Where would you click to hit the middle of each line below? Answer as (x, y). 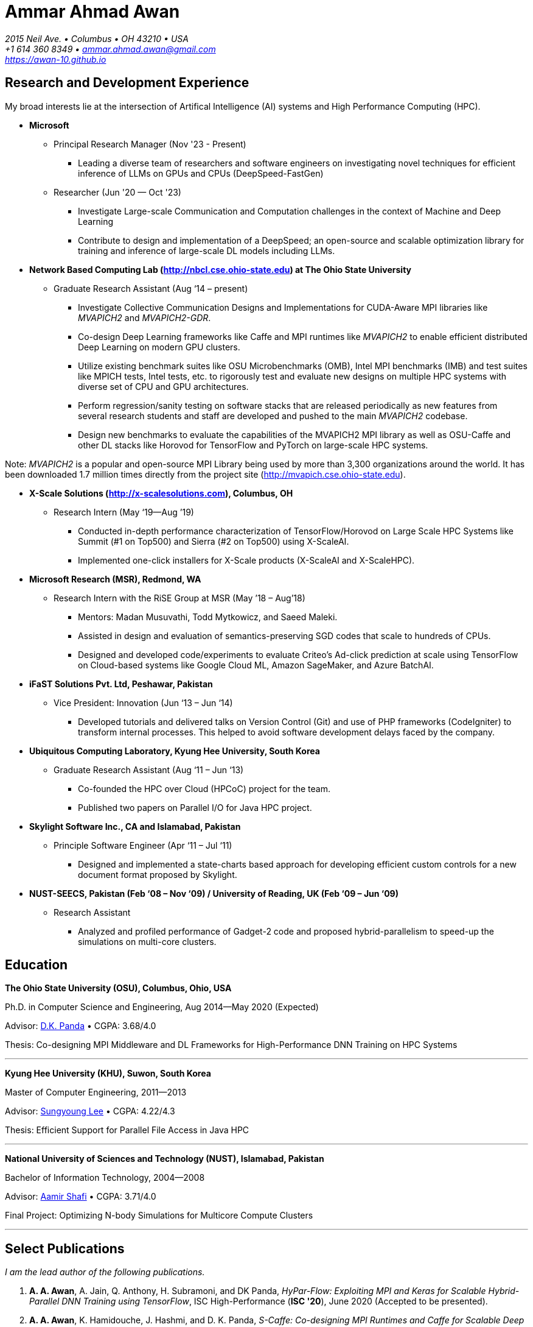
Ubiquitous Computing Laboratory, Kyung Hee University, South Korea (175, 751)
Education (37, 965)
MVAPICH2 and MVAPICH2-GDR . (145, 317)
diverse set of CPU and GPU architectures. (163, 386)
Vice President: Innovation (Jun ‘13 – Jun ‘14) (143, 702)
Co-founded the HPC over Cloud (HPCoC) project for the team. (204, 788)
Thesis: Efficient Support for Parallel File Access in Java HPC (127, 1130)
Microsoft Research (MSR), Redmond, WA (115, 579)
